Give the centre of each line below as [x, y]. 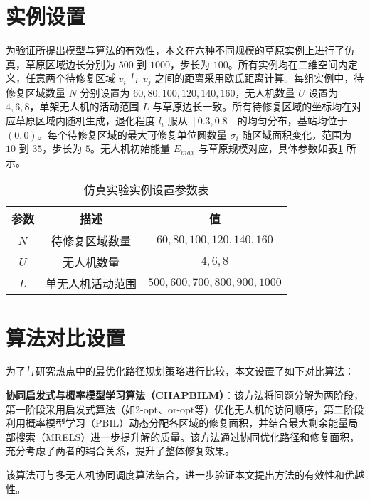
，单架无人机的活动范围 [84, 106]
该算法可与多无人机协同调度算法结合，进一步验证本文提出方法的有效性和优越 [185, 475]
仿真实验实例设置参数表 [146, 190]
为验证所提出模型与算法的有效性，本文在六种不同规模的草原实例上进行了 [175, 50]
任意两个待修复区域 [70, 78]
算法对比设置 [66, 337]
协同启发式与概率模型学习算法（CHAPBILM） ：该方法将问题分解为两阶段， [185, 395]
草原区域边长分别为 [70, 64]
